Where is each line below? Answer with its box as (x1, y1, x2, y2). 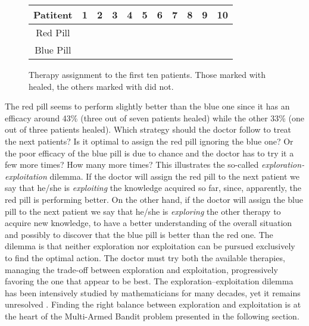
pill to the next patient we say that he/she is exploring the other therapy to (5, 205, 281, 217)
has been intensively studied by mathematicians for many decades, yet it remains (5, 286, 301, 299)
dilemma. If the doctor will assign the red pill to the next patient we (49, 170, 300, 182)
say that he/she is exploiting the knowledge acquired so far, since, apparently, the (5, 181, 301, 194)
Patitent (33, 8, 73, 21)
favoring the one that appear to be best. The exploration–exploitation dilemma (5, 275, 294, 287)
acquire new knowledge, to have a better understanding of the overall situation (5, 217, 292, 229)
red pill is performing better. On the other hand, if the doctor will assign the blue (5, 193, 304, 205)
